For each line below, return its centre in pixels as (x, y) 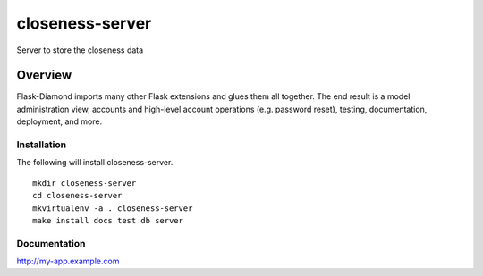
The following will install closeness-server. (95, 163)
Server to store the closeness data (80, 50)
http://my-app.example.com (68, 261)
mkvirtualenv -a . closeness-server (113, 208)
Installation (42, 145)
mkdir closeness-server (85, 183)
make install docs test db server (108, 220)
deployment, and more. (59, 121)
